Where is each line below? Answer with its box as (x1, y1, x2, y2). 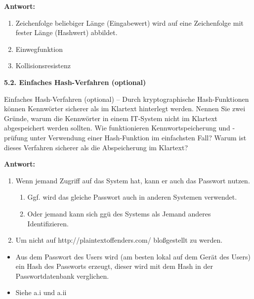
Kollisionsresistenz (15, 60, 71, 71)
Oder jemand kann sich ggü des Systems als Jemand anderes (27, 208, 211, 218)
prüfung (4, 132, 28, 142)
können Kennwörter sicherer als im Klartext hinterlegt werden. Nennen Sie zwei (4, 103, 246, 114)
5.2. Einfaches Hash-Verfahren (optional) (4, 77, 146, 87)
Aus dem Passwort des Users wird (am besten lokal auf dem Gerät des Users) (15, 251, 251, 261)
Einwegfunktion (15, 43, 63, 54)
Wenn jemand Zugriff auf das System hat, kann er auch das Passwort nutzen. (15, 175, 250, 185)
